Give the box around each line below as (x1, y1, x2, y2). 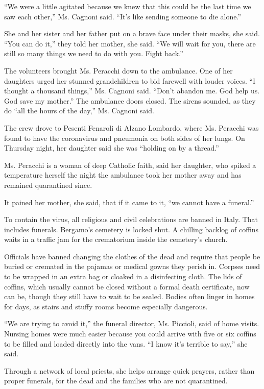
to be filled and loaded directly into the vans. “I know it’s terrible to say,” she (4, 338, 248, 349)
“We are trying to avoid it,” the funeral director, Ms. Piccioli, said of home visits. (4, 318, 259, 329)
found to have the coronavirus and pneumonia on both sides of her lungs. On (4, 132, 245, 143)
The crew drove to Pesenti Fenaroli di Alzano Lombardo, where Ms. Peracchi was (4, 122, 259, 133)
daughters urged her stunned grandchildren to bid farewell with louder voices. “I (4, 75, 256, 86)
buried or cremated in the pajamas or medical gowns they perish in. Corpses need (4, 261, 260, 272)
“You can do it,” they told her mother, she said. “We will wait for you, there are (4, 38, 256, 48)
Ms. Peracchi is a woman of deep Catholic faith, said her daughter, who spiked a (4, 159, 256, 170)
